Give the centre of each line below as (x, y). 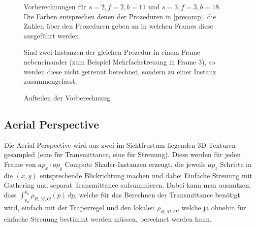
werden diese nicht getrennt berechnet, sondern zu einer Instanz (120, 71)
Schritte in (236, 164)
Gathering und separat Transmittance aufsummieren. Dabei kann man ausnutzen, (128, 185)
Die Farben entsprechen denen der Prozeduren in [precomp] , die (120, 16)
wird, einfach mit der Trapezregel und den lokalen (80, 208)
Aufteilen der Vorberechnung (67, 97)
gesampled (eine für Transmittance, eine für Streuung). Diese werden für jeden (122, 154)
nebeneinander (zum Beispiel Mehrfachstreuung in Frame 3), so (119, 61)
